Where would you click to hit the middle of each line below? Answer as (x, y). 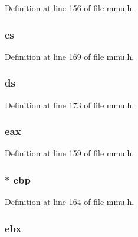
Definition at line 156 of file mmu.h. (70, 8)
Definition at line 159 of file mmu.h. (70, 153)
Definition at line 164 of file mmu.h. (70, 202)
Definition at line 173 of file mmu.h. (70, 105)
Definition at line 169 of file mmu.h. (70, 56)
